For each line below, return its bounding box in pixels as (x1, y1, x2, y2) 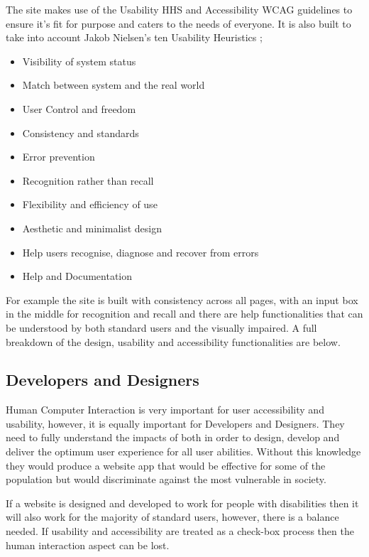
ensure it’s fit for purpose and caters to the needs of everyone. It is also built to (6, 16, 351, 31)
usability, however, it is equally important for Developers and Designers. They (6, 416, 345, 431)
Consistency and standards (22, 125, 139, 140)
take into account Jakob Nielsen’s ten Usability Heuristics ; (6, 30, 263, 45)
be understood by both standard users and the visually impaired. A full (6, 320, 317, 335)
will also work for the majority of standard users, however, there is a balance (6, 509, 339, 524)
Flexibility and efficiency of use (22, 197, 158, 212)
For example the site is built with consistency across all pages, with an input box (6, 292, 358, 307)
